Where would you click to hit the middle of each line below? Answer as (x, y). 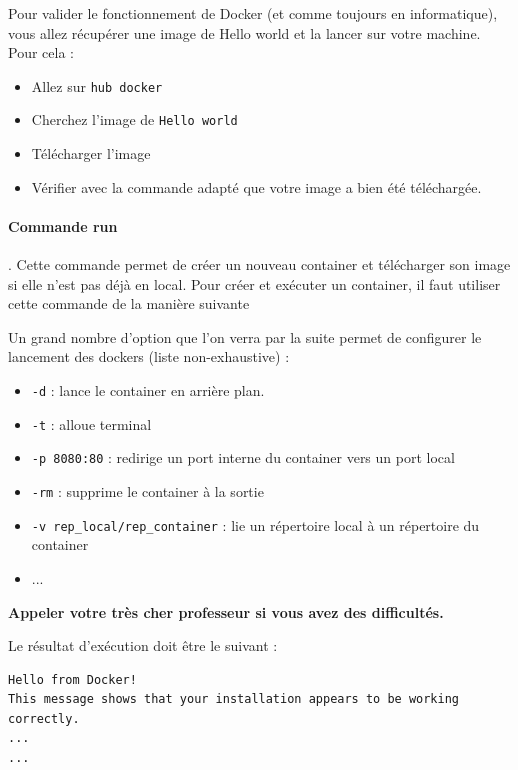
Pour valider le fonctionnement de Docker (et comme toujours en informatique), (253, 13)
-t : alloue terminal (91, 423)
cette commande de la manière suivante (129, 303)
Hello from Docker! (72, 679)
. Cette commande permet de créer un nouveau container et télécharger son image (259, 264)
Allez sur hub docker (97, 85)
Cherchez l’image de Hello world (134, 119)
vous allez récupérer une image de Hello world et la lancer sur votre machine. (244, 32)
